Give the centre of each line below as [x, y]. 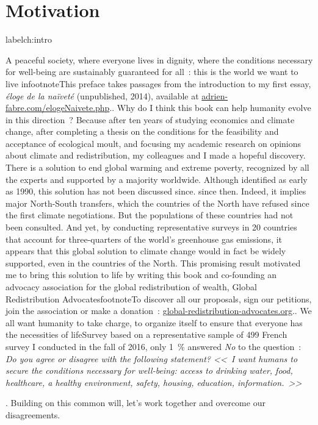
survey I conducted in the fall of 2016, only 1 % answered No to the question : [154, 346]
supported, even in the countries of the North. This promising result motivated [153, 262]
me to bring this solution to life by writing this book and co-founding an [141, 275]
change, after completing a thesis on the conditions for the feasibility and [142, 131]
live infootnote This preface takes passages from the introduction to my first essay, [158, 83]
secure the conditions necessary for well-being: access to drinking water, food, [149, 370]
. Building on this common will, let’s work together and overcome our [136, 403]
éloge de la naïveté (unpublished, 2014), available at [102, 95]
